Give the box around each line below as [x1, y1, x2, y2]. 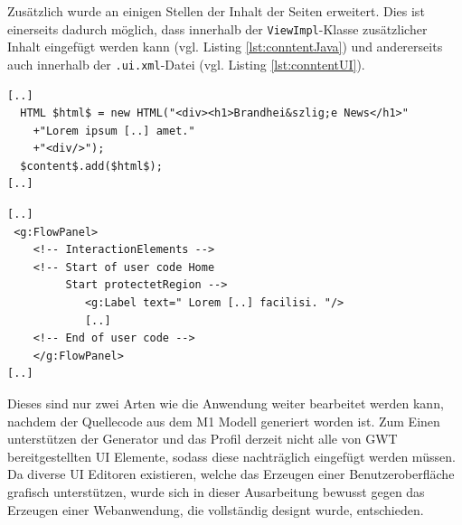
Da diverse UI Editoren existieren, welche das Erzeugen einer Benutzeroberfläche [7, 464, 455, 483]
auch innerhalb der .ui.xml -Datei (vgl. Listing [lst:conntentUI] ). [7, 54, 365, 73]
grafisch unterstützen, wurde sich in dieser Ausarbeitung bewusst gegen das [7, 482, 425, 501]
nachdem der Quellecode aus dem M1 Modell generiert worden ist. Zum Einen [7, 411, 440, 430]
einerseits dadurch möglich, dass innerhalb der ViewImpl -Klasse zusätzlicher [7, 19, 428, 38]
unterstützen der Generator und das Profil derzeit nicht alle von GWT [7, 429, 398, 448]
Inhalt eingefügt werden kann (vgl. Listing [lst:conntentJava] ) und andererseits [7, 37, 443, 56]
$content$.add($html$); [20, 159, 163, 173]
